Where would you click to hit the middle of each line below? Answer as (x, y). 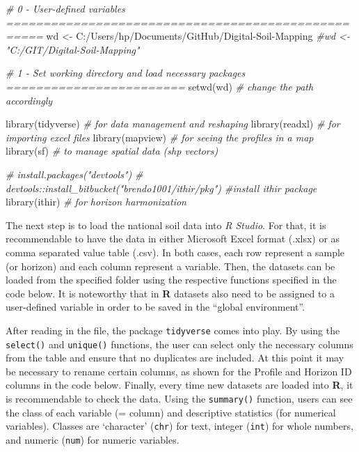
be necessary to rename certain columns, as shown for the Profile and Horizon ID (179, 371)
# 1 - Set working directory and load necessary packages (126, 73)
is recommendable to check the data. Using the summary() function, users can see (179, 398)
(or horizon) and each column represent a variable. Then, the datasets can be (170, 266)
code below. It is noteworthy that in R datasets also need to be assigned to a (170, 293)
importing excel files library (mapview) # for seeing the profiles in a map (160, 137)
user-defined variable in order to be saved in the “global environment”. (155, 307)
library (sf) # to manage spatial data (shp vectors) (112, 151)
